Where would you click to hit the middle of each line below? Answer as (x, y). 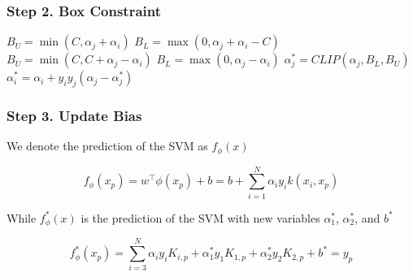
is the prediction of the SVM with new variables (200, 217)
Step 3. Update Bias (74, 115)
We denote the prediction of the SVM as (107, 146)
